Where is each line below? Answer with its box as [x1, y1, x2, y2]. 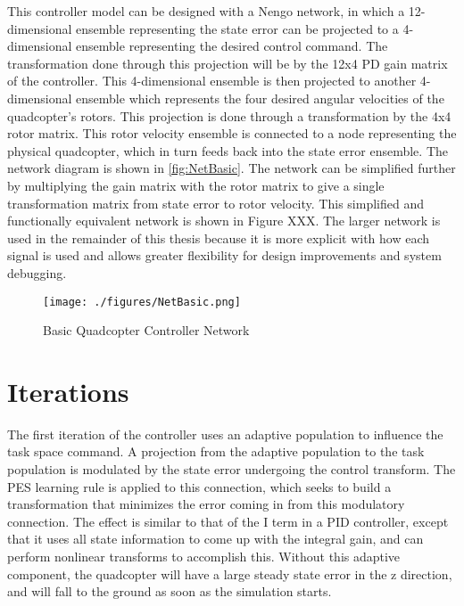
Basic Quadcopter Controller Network [43, 321, 250, 340]
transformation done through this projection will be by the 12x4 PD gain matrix [7, 53, 448, 72]
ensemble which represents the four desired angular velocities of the [76, 88, 444, 107]
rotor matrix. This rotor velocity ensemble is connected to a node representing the [7, 124, 457, 143]
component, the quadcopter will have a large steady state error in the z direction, [7, 564, 452, 583]
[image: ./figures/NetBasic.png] [43, 295, 241, 308]
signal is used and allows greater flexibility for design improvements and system [7, 246, 442, 265]
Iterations [7, 373, 129, 409]
